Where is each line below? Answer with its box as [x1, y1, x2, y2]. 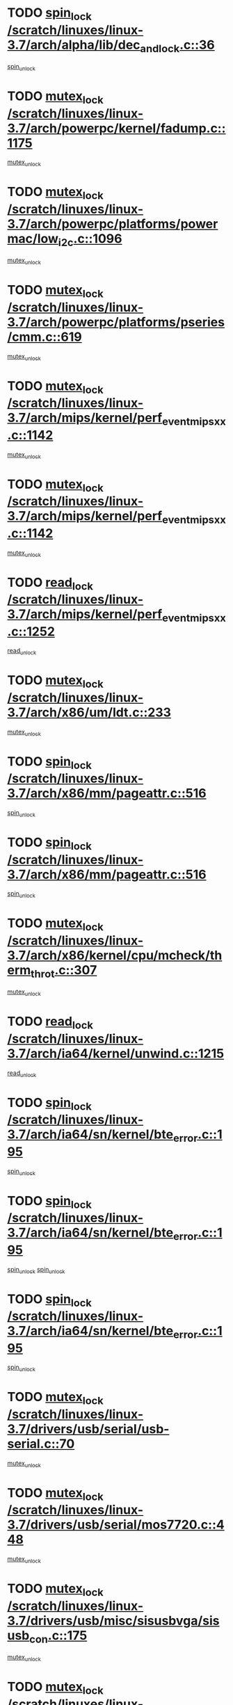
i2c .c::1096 [58, 231, 122, 249]
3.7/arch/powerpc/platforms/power [7, 216, 218, 232]
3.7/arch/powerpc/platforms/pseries [7, 314, 225, 330]
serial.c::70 [7, 1436, 75, 1452]
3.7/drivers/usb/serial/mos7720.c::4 [7, 1517, 225, 1533]
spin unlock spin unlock [7, 1265, 65, 1275]
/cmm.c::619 [7, 329, 82, 345]
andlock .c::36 [140, 37, 216, 55]
